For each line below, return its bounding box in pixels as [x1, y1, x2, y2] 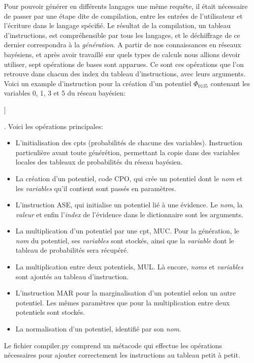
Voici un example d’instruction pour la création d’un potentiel [4, 78, 191, 88]
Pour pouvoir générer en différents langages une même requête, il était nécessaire [4, 1, 248, 11]
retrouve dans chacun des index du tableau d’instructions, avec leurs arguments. [4, 68, 246, 79]
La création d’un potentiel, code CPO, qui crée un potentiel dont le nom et [15, 173, 243, 183]
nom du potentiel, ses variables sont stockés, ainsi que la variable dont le [15, 235, 234, 245]
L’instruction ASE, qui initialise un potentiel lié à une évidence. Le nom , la [15, 199, 243, 210]
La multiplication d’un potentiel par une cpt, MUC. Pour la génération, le [15, 226, 239, 236]
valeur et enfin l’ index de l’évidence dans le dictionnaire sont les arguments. [15, 209, 243, 219]
